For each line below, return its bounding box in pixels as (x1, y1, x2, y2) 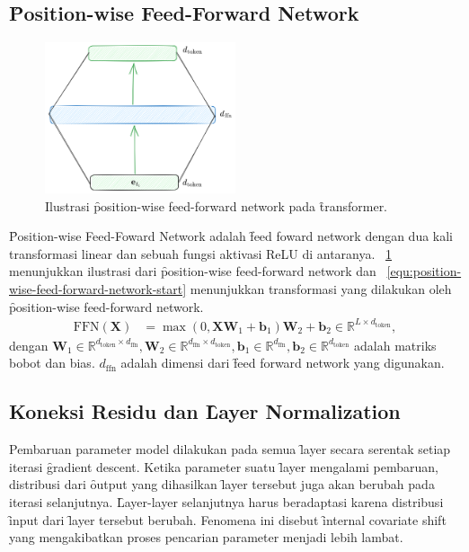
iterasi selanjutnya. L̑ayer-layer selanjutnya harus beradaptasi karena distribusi (9, 492, 444, 511)
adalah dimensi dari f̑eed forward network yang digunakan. (120, 353, 445, 372)
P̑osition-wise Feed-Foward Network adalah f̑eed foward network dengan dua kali (9, 227, 454, 245)
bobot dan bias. (9, 353, 95, 372)
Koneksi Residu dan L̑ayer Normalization (9, 397, 401, 425)
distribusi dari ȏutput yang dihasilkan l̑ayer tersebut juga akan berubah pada (9, 475, 435, 494)
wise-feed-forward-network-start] (9, 280, 187, 298)
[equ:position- (386, 262, 462, 280)
